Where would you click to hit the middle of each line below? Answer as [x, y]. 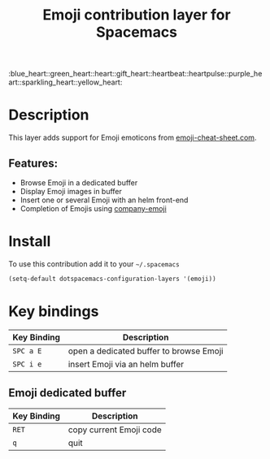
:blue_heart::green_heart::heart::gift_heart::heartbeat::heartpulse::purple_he [135, 74]
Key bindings [54, 311]
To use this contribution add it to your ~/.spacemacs [94, 264]
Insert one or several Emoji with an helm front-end [104, 200]
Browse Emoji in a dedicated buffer [79, 182]
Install [30, 242]
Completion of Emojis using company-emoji [93, 208]
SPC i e [27, 364]
